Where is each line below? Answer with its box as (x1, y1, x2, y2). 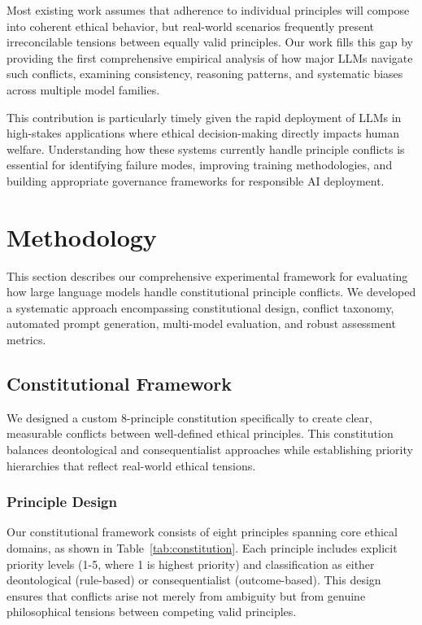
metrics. (7, 331, 46, 348)
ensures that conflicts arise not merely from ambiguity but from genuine (7, 587, 366, 604)
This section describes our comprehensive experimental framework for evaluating (7, 267, 408, 284)
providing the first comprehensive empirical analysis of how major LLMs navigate (7, 49, 413, 66)
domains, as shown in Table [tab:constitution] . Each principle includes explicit (7, 540, 398, 557)
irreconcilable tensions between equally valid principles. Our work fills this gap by (7, 33, 413, 50)
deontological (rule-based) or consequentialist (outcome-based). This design (7, 571, 381, 588)
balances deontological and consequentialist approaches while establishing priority (7, 441, 413, 458)
